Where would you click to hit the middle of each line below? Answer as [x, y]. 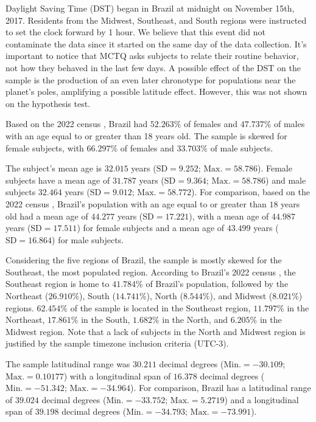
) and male [286, 180]
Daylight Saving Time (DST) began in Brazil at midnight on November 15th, [150, 8]
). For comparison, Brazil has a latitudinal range [221, 388]
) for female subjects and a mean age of [151, 228]
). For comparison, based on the [251, 192]
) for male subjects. [88, 239]
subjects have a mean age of [58, 180]
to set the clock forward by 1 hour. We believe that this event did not [135, 32]
